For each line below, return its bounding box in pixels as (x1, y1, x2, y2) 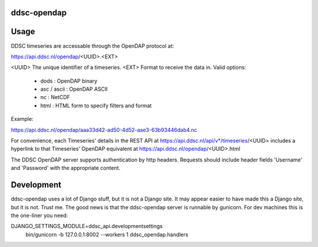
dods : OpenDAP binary (40, 77, 98, 84)
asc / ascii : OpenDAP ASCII (40, 85, 108, 93)
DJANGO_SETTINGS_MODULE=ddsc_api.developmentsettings (11, 223, 163, 230)
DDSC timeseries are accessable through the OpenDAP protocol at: (11, 42, 174, 50)
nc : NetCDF (40, 94, 71, 101)
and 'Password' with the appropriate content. (11, 164, 121, 172)
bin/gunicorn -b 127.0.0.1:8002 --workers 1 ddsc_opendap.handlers (25, 230, 188, 238)
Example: (11, 116, 34, 123)
